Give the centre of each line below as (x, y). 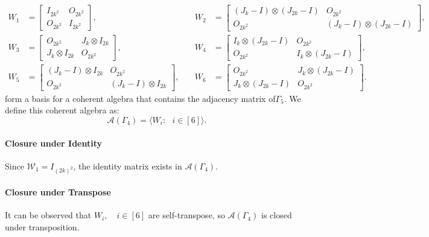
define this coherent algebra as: (62, 110)
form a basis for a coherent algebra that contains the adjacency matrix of (140, 98)
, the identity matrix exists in (128, 166)
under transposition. (42, 226)
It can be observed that (48, 215)
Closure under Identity (53, 143)
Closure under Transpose (58, 192)
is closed (277, 215)
